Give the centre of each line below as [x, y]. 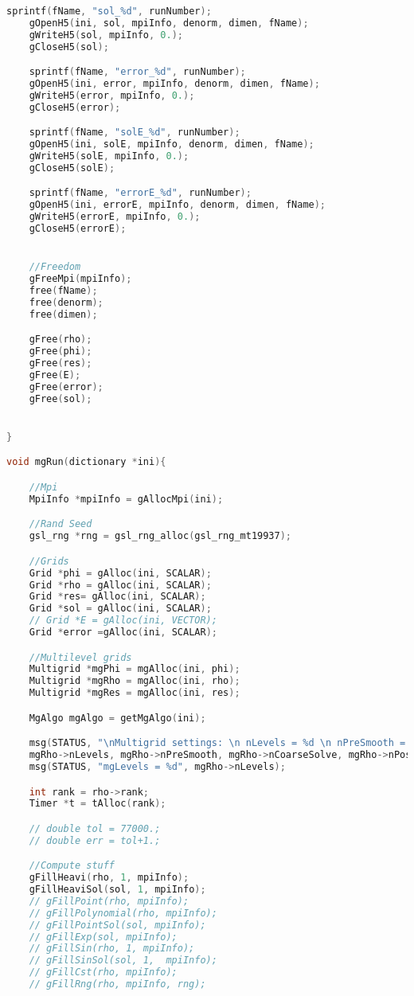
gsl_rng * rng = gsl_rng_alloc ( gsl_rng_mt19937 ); [160, 536]
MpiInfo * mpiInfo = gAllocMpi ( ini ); [126, 499]
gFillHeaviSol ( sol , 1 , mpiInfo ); [117, 890]
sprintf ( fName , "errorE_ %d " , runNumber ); [140, 193]
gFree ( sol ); [61, 398]
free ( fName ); [63, 291]
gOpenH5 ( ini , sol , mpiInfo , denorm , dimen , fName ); [169, 23]
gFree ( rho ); [61, 340]
